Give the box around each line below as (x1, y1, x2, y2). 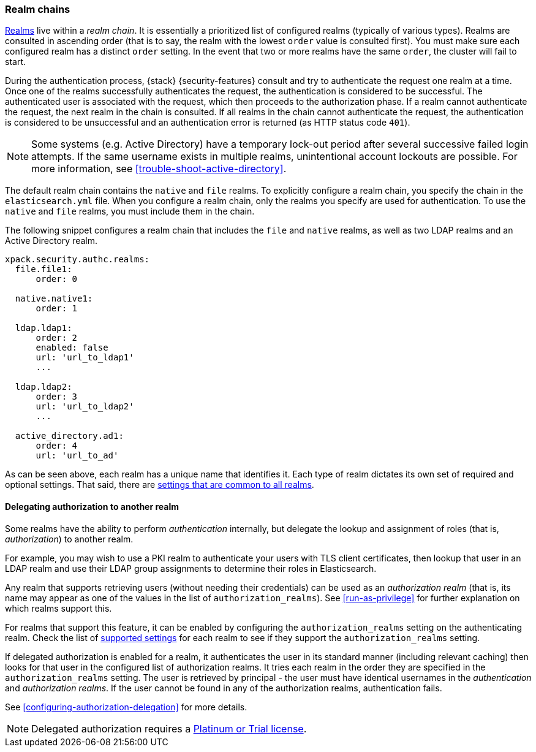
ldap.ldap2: (15, 382, 72, 392)
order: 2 (36, 333, 78, 343)
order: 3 (36, 392, 78, 402)
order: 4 (36, 441, 78, 451)
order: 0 (36, 274, 78, 284)
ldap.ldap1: (15, 323, 72, 333)
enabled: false (36, 343, 108, 353)
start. (5, 56, 26, 67)
